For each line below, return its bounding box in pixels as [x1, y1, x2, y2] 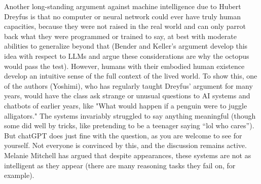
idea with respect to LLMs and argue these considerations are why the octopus [4, 50, 249, 61]
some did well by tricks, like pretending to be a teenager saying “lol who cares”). [4, 120, 254, 131]
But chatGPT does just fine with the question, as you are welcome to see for [4, 130, 242, 140]
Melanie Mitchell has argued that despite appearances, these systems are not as [4, 150, 251, 160]
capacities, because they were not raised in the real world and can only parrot [4, 21, 246, 31]
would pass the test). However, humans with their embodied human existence [4, 60, 245, 71]
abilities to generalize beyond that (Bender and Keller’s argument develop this [4, 41, 248, 51]
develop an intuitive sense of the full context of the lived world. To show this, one [4, 70, 257, 81]
